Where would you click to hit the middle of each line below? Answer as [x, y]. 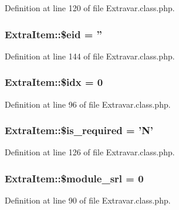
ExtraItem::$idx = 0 [54, 82]
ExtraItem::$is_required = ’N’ [79, 130]
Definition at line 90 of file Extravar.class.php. [88, 200]
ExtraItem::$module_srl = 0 [74, 178]
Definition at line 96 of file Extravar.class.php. [88, 104]
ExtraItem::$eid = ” [53, 34]
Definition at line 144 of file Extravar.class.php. [90, 56]
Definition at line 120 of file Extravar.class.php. [90, 8]
